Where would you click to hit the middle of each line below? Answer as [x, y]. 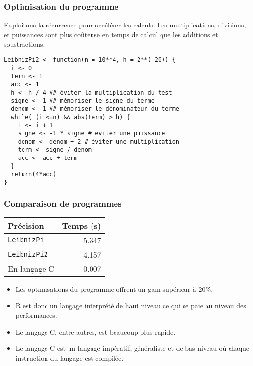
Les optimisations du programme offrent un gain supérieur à [106, 289]
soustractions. [24, 44]
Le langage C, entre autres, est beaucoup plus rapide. [95, 331]
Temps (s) [81, 225]
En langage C [31, 268]
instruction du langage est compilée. [69, 357]
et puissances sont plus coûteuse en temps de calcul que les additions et [111, 34]
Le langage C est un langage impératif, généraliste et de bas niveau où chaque [132, 348]
